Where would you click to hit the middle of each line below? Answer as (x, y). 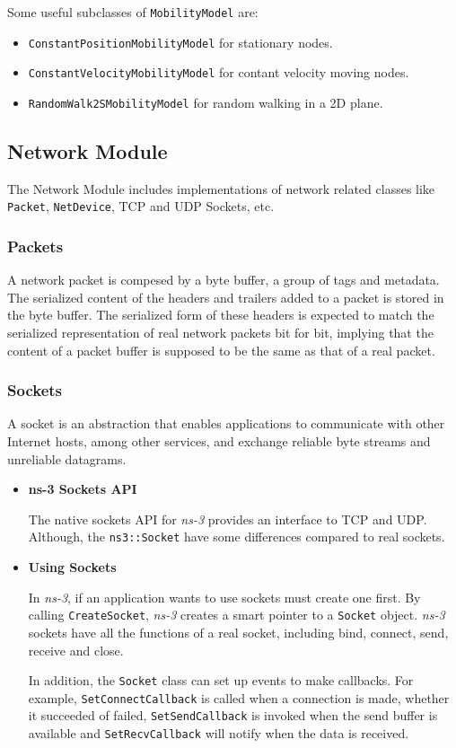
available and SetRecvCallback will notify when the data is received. (219, 733)
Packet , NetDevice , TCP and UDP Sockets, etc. (141, 206)
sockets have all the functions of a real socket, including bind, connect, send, (238, 632)
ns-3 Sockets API (83, 489)
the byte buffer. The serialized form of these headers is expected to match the (221, 315)
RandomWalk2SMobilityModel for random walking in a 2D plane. (206, 102)
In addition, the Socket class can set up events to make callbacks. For (221, 680)
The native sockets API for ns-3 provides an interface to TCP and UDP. (228, 519)
